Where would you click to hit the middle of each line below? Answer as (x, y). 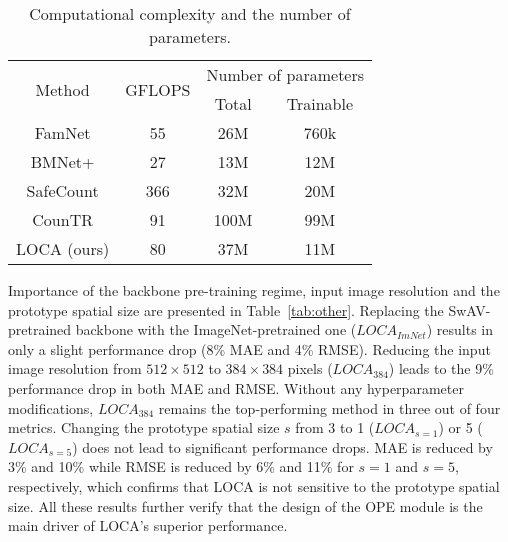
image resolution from (75, 368)
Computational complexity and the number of (190, 13)
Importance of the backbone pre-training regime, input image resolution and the (254, 290)
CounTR (62, 219)
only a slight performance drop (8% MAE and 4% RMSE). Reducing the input (249, 348)
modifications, (51, 407)
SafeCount (62, 190)
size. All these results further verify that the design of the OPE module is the (245, 505)
